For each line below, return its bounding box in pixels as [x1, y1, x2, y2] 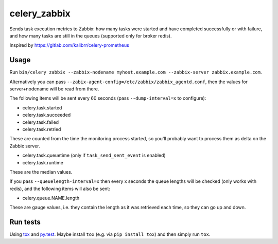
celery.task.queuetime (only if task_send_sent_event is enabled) [22, 152, 166, 159]
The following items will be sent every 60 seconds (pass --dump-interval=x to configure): [9, 95, 206, 101]
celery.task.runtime [22, 159, 64, 165]
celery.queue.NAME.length [22, 195, 80, 201]
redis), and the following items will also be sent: [9, 185, 111, 192]
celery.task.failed [22, 119, 59, 125]
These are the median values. [9, 168, 73, 175]
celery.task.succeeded [22, 112, 71, 118]
